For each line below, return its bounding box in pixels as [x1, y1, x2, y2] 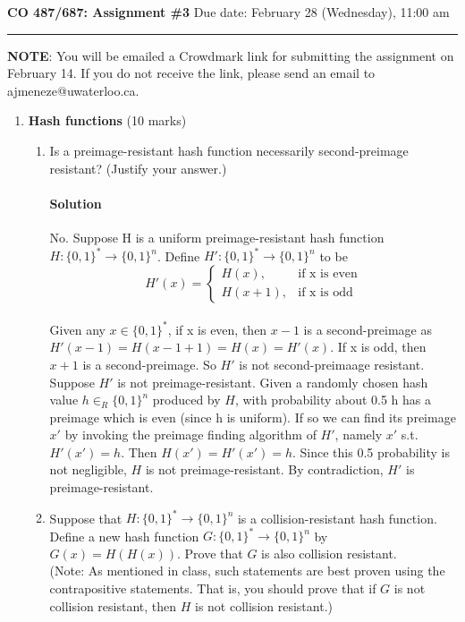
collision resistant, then [49, 596, 177, 615]
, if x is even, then [167, 320, 267, 338]
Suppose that [49, 508, 123, 527]
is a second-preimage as [303, 320, 432, 338]
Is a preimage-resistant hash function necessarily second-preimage [49, 141, 409, 159]
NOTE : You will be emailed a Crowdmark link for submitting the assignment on [7, 46, 454, 64]
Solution [49, 193, 102, 212]
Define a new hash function [49, 526, 199, 545]
